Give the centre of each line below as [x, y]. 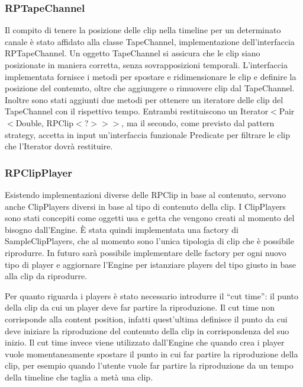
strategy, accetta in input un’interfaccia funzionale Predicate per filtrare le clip [147, 134]
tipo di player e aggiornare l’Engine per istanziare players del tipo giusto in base [150, 264]
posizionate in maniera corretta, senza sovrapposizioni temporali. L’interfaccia [146, 65]
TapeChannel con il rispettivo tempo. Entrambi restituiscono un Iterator [137, 111]
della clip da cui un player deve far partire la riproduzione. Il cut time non [140, 307]
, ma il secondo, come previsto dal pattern [198, 122]
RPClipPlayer [38, 172]
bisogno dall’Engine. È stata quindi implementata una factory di [122, 229]
